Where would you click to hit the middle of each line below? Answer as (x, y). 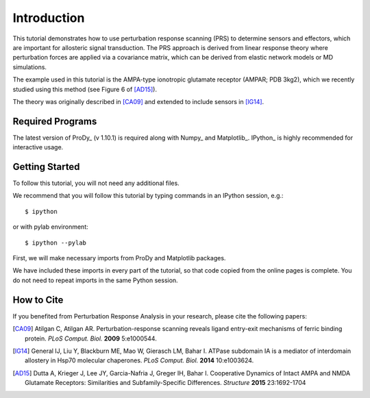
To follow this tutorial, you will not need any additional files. (96, 183)
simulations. (30, 67)
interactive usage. (38, 147)
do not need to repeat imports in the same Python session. (95, 280)
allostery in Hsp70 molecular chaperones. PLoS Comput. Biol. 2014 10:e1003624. (139, 360)
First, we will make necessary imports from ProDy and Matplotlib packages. (119, 258)
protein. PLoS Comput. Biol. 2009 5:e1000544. (91, 338)
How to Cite (38, 300)
